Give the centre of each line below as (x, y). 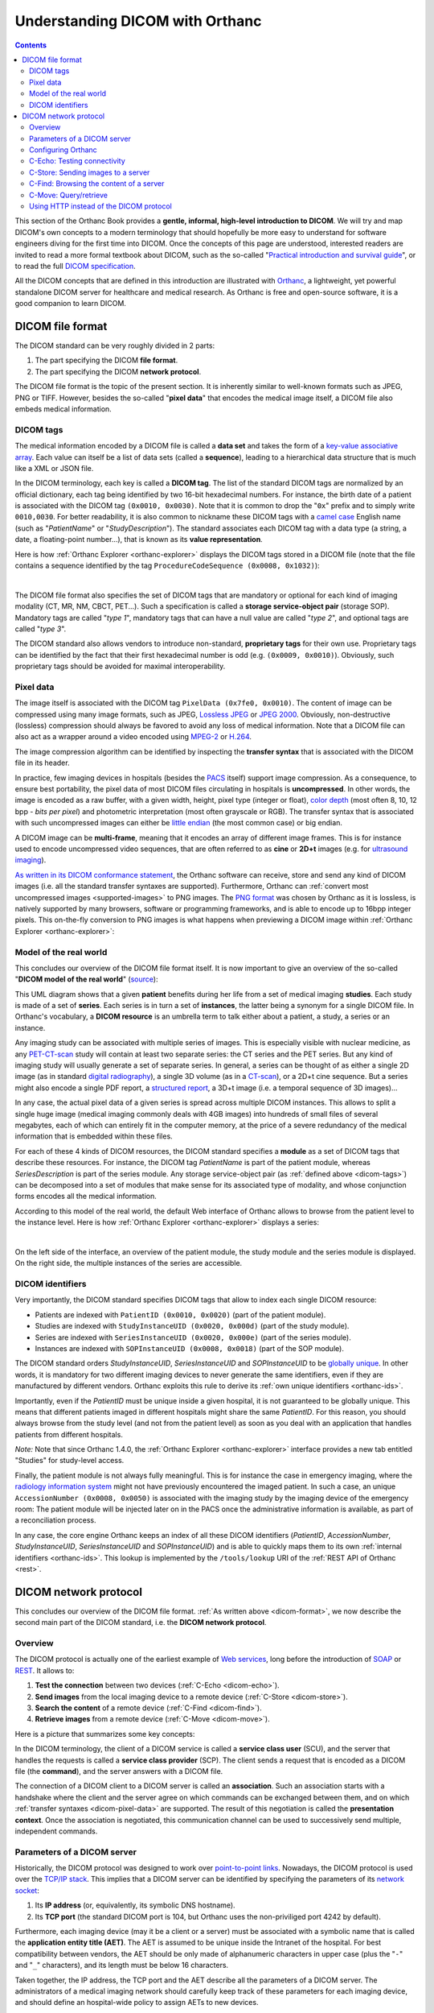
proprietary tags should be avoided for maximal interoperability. (120, 666)
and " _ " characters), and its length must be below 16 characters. (122, 1965)
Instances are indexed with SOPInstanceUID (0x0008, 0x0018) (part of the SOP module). (190, 1348)
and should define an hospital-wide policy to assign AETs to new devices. (137, 2003)
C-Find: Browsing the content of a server (97, 184)
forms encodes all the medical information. (86, 1197)
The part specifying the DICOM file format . (106, 360)
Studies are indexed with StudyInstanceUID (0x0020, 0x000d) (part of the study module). (192, 1326)
